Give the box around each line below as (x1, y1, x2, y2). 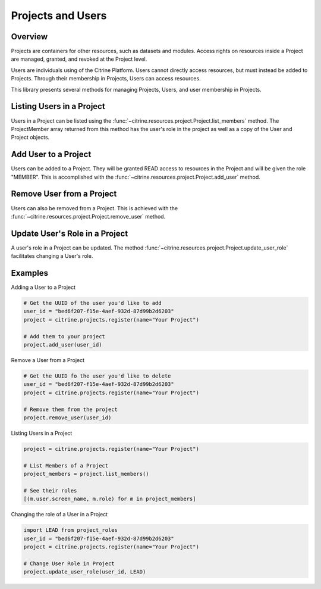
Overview (11, 32, 48, 42)
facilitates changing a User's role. (11, 253, 93, 260)
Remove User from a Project (11, 189, 117, 199)
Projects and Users (11, 9, 107, 22)
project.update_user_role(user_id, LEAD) (23, 569, 146, 575)
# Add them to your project (23, 333, 105, 339)
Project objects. (11, 134, 50, 141)
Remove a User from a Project (11, 357, 85, 364)
